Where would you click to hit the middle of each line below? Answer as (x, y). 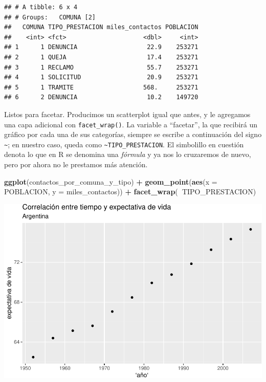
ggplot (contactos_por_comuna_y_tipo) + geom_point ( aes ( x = (111, 181)
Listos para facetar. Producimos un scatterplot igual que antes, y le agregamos (127, 114)
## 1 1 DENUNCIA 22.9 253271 (101, 47)
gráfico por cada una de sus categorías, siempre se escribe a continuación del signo (133, 134)
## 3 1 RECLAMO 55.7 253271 (101, 67)
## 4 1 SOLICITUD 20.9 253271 (101, 77)
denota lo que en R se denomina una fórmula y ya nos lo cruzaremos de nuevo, (128, 154)
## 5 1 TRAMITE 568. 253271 (101, 87)
